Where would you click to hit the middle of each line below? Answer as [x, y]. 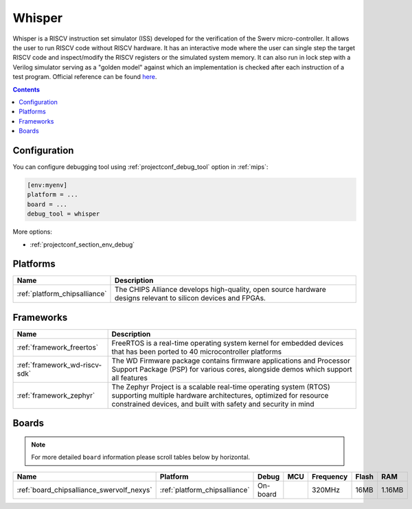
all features [129, 378]
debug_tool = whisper [64, 214]
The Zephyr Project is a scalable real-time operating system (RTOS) [221, 387]
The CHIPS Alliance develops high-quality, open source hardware [220, 290]
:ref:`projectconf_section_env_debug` [82, 245]
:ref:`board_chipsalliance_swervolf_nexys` [84, 490]
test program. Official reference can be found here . [85, 77]
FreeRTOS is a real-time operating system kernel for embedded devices [227, 343]
